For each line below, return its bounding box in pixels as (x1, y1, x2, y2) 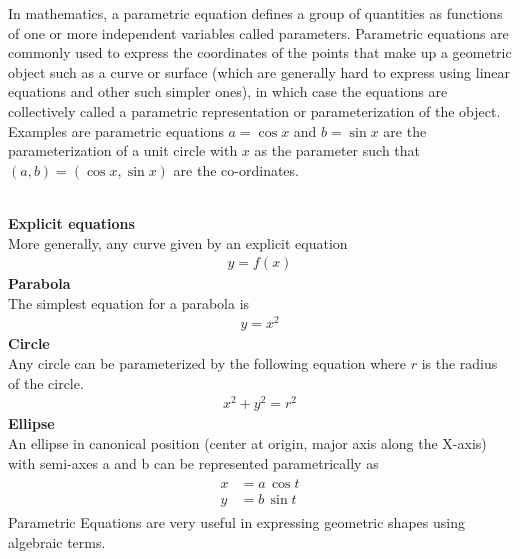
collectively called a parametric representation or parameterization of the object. (8, 100, 501, 121)
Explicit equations (8, 212, 135, 233)
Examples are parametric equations (8, 120, 224, 141)
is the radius (421, 353, 498, 374)
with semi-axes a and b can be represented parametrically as (8, 452, 379, 473)
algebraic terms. (8, 531, 106, 552)
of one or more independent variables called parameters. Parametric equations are (8, 22, 509, 43)
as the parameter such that (254, 140, 421, 161)
